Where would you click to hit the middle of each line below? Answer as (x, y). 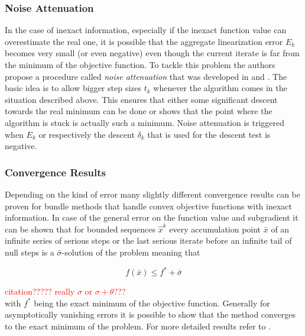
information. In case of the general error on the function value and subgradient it (152, 217)
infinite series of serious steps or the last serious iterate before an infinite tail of (148, 240)
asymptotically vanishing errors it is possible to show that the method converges (150, 314)
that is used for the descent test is (209, 134)
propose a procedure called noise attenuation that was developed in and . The (146, 76)
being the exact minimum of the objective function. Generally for (152, 303)
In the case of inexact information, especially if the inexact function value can (146, 30)
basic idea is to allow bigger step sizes (73, 88)
